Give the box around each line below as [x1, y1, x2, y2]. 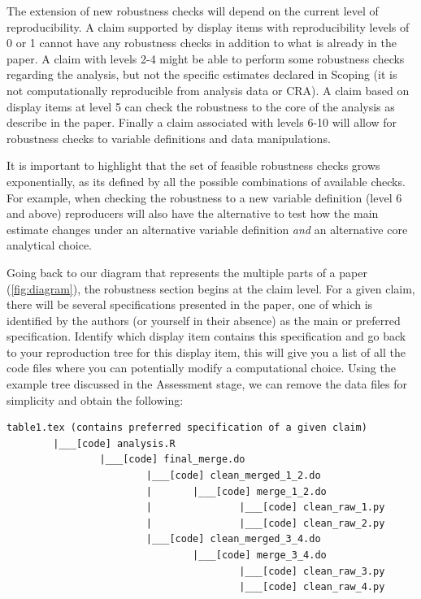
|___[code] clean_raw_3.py [239, 565, 385, 577]
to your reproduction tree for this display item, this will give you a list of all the [7, 343, 406, 360]
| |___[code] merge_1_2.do [145, 485, 327, 497]
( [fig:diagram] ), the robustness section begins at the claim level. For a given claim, [7, 280, 415, 297]
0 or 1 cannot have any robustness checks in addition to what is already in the [7, 34, 397, 51]
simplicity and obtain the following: [7, 391, 184, 408]
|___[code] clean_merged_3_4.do [145, 533, 321, 545]
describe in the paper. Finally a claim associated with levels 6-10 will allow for [7, 114, 397, 131]
